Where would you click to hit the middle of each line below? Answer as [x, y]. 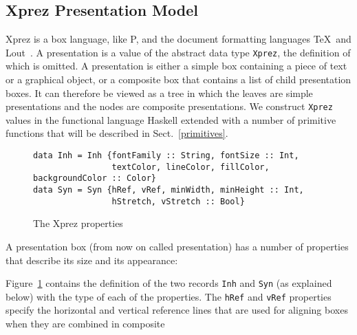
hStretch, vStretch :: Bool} [178, 201]
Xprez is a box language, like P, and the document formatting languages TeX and [178, 39]
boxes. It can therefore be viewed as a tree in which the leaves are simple [159, 93]
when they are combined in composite [85, 324]
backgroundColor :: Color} [95, 179]
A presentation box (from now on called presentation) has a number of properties [177, 246]
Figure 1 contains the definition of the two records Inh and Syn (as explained [169, 283]
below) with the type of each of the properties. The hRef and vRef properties [169, 296]
